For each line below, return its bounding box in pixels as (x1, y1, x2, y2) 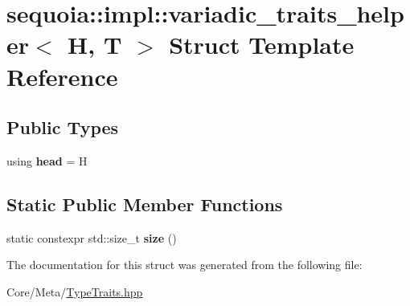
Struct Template (169, 28, 355, 61)
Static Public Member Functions (6, 191, 283, 216)
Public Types (6, 115, 119, 140)
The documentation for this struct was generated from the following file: (6, 256, 363, 273)
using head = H (6, 152, 88, 169)
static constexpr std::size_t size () (6, 229, 177, 246)
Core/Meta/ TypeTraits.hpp (6, 283, 143, 300)
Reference (6, 59, 118, 92)
